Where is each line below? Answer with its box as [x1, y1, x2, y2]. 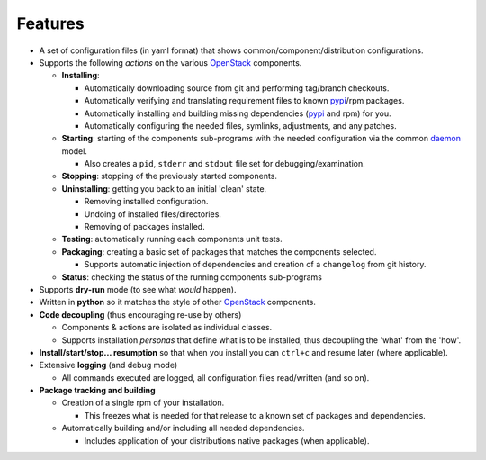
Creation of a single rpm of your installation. [61, 397, 225, 409]
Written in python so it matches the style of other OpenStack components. [39, 297, 317, 308]
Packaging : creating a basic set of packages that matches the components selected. [61, 246, 377, 257]
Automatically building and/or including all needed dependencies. [61, 423, 305, 434]
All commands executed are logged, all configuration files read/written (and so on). [61, 372, 370, 383]
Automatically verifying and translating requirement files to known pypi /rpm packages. [84, 95, 405, 106]
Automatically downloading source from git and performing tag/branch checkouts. [84, 82, 390, 94]
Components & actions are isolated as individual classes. [61, 322, 273, 333]
